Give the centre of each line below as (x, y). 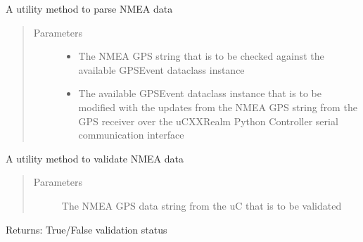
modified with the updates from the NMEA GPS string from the (218, 107)
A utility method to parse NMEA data (89, 8)
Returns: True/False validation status (87, 229)
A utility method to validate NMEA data (95, 158)
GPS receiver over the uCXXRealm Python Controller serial (208, 121)
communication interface (131, 135)
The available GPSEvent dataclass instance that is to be (200, 93)
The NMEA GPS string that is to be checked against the (201, 56)
